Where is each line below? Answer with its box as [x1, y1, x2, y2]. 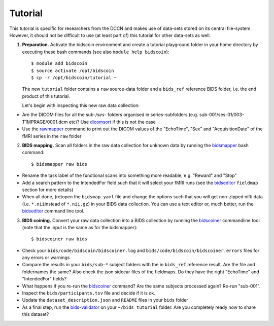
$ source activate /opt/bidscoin [31, 67, 114, 74]
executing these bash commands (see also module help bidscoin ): [22, 49, 169, 55]
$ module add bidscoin [31, 61, 88, 66]
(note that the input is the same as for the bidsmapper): [22, 224, 138, 230]
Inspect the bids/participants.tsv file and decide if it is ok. [22, 290, 156, 296]
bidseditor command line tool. [22, 208, 85, 214]
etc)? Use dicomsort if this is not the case [68, 119, 156, 125]
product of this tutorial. [22, 93, 71, 99]
